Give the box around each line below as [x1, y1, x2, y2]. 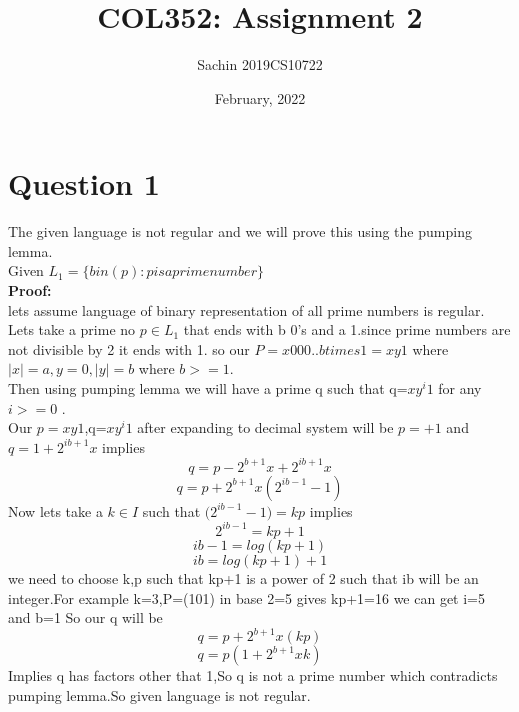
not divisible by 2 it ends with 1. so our [8, 338, 250, 359]
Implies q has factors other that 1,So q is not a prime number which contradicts [8, 665, 498, 686]
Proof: [8, 280, 52, 301]
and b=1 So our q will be [8, 607, 163, 628]
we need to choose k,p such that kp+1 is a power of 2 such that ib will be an [8, 567, 479, 588]
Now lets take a [8, 500, 103, 521]
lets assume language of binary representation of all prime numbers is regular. [8, 299, 485, 320]
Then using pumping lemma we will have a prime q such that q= [8, 378, 408, 398]
